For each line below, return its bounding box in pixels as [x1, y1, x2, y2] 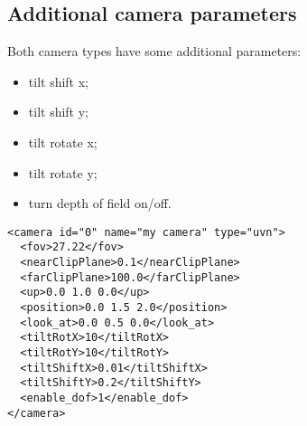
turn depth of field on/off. [28, 194, 172, 213]
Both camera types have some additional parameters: [7, 42, 302, 61]
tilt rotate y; [28, 163, 98, 182]
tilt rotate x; [28, 132, 98, 151]
